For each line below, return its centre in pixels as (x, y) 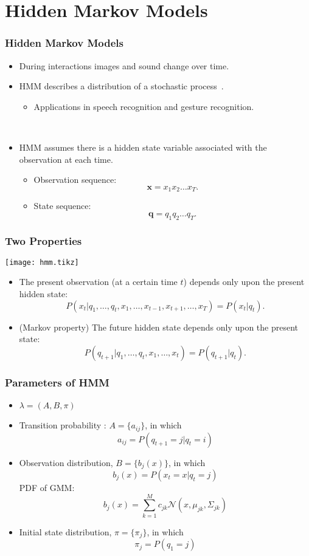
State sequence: (62, 206)
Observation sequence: (75, 180)
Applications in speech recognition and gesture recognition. (144, 106)
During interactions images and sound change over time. (124, 65)
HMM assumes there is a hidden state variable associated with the (143, 147)
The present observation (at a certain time (98, 282)
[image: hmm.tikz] (42, 262)
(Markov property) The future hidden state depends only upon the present (159, 327)
